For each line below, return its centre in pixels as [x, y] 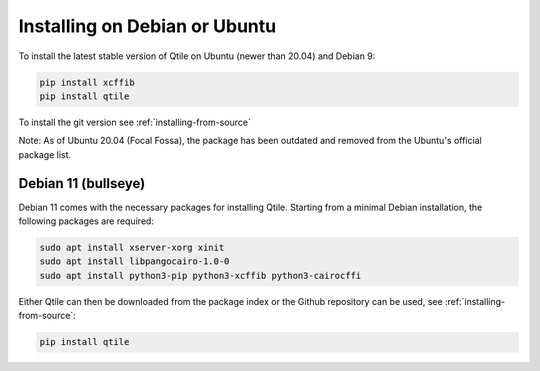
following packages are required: [86, 221]
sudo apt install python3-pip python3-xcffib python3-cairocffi [200, 275]
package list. [45, 154]
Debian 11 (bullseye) [82, 183]
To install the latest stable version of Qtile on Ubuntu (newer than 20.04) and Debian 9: [197, 56]
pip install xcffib [87, 82]
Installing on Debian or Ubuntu [147, 26]
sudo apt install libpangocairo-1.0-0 [134, 261]
